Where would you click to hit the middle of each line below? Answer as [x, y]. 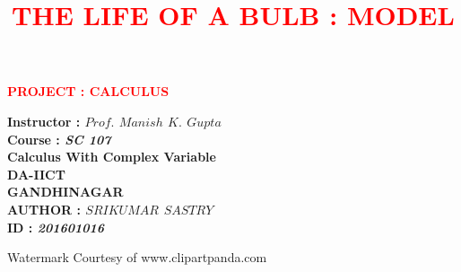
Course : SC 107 [59, 139]
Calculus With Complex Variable [112, 157]
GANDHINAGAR [65, 192]
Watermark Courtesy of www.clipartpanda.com [137, 257]
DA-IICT [36, 174]
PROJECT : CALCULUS [88, 91]
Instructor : [44, 121]
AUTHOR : [44, 209]
